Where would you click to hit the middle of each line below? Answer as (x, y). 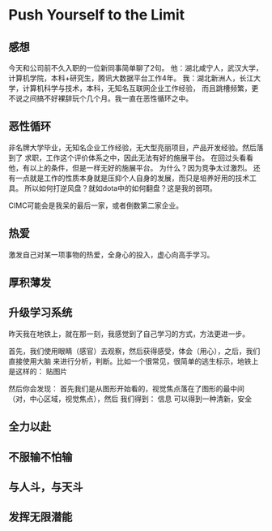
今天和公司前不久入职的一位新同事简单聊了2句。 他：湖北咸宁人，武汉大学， (136, 68)
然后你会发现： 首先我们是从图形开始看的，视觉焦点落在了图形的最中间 (126, 388)
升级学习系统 (40, 313)
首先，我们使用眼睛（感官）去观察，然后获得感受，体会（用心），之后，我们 (134, 351)
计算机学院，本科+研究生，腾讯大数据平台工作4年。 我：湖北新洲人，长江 (131, 78)
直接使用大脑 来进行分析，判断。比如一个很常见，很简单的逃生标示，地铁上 (134, 361)
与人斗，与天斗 (46, 487)
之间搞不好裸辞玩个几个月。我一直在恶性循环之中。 (107, 98)
